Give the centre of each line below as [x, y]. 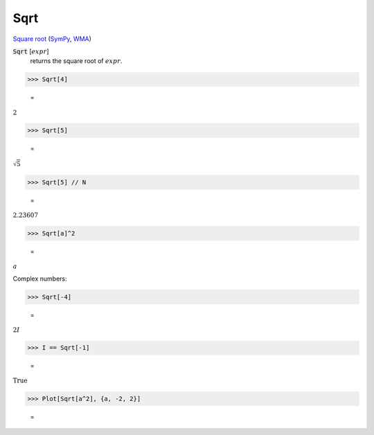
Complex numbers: [40, 278]
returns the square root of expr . [76, 61]
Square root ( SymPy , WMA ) [52, 39]
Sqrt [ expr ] [31, 51]
